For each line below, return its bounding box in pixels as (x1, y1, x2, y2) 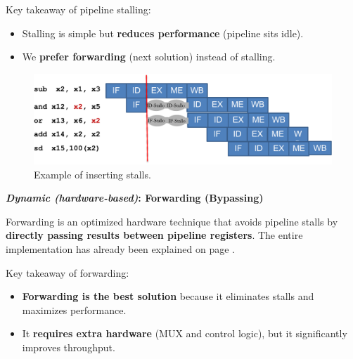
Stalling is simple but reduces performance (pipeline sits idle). (22, 25, 304, 40)
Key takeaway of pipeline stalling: (6, 2, 151, 16)
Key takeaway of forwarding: (6, 265, 129, 280)
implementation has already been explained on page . (6, 241, 236, 256)
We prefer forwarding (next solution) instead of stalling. (22, 49, 276, 64)
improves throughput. (22, 339, 115, 354)
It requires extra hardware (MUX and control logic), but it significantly (22, 326, 347, 341)
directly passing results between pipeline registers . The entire (6, 228, 303, 242)
